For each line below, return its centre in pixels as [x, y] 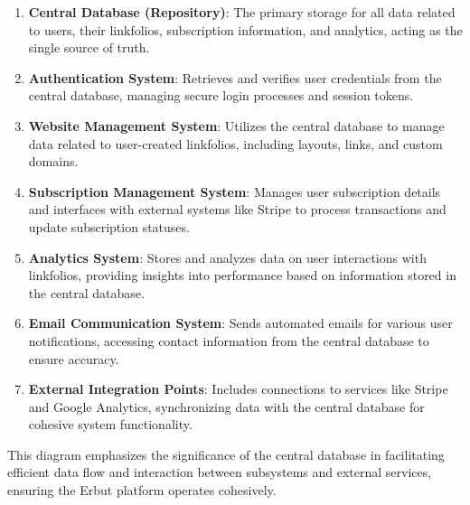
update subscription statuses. [109, 226]
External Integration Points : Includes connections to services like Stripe [238, 389]
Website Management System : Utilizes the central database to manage [236, 125]
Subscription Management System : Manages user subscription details [235, 191]
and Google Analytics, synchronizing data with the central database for [226, 406]
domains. [53, 161]
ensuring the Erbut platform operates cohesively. [142, 490]
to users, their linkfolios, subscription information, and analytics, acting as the [245, 29]
